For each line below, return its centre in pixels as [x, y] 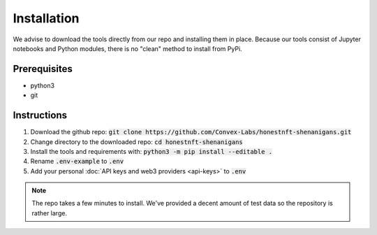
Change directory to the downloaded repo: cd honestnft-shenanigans [137, 142]
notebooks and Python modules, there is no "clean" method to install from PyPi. [127, 48]
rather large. [50, 213]
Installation [46, 18]
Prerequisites [43, 69]
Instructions [40, 115]
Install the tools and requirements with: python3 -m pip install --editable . [151, 151]
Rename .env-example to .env [77, 162]
